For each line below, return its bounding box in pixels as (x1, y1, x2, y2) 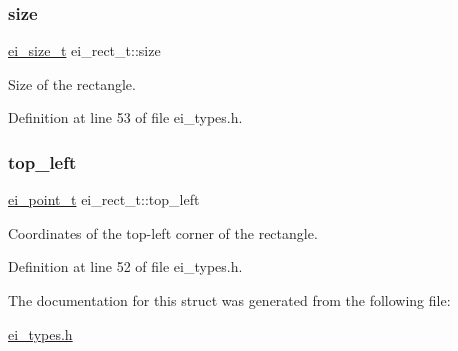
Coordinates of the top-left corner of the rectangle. (8, 222, 318, 243)
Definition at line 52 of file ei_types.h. (8, 256, 243, 277)
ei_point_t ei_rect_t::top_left (8, 189, 200, 210)
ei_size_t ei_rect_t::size (8, 40, 161, 61)
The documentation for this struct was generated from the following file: (8, 290, 451, 310)
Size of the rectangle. (8, 73, 136, 94)
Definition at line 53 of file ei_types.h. (8, 107, 243, 128)
